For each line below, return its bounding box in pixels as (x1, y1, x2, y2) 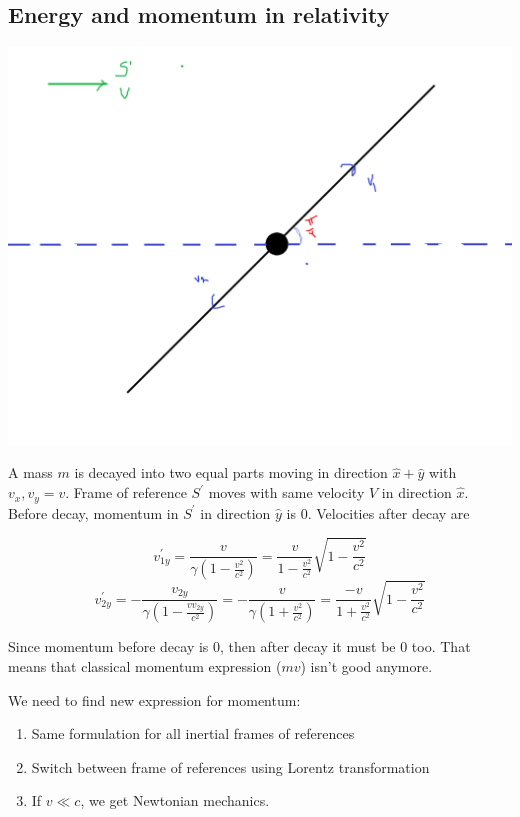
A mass (8, 462, 53, 483)
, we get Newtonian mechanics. (80, 790, 270, 811)
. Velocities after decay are (307, 502, 470, 523)
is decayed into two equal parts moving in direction (74, 462, 388, 483)
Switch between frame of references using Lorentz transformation (31, 756, 430, 777)
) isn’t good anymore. (300, 655, 433, 676)
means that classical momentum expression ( (8, 655, 282, 676)
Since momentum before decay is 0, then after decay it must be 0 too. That (8, 636, 471, 657)
